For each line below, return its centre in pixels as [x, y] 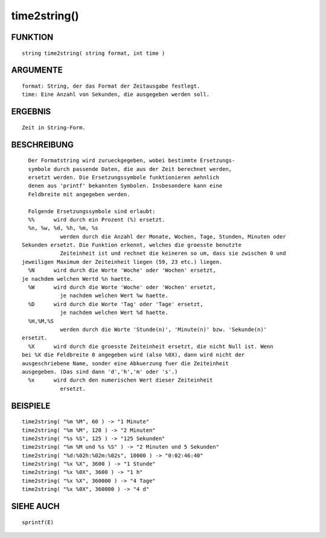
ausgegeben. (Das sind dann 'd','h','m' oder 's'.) [100, 372]
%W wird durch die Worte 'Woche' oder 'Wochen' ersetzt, [122, 287]
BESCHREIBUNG [43, 145]
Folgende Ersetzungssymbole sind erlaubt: [92, 211]
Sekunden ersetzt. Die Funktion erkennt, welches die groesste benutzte [132, 245]
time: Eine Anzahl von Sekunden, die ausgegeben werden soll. [116, 94]
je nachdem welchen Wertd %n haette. [78, 279]
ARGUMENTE [37, 70]
